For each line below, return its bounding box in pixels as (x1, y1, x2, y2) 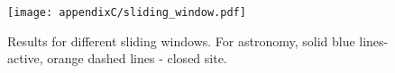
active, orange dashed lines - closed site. (7, 49, 227, 68)
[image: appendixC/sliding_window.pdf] (7, 6, 246, 19)
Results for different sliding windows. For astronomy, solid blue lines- (7, 31, 389, 50)
